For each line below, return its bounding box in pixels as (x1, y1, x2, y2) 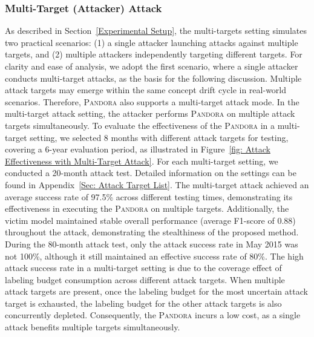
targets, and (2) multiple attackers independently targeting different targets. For (5, 48, 303, 61)
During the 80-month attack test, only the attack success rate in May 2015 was (5, 237, 298, 250)
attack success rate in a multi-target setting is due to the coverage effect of (5, 261, 282, 274)
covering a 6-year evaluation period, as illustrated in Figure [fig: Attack (5, 143, 270, 155)
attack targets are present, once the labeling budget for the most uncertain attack (5, 285, 308, 298)
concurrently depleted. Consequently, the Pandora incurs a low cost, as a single (5, 309, 301, 321)
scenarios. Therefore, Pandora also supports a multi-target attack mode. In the (5, 95, 299, 108)
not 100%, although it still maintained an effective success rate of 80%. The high (5, 249, 304, 262)
